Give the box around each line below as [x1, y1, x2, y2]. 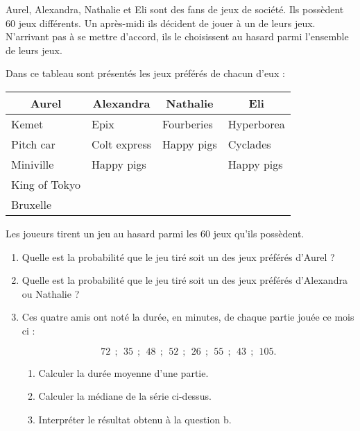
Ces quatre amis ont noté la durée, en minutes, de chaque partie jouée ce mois [22, 310, 354, 324]
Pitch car [11, 135, 55, 152]
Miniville [11, 155, 54, 172]
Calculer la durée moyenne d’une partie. [38, 365, 209, 380]
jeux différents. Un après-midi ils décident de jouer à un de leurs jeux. [18, 15, 316, 30]
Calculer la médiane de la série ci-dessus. [38, 389, 212, 403]
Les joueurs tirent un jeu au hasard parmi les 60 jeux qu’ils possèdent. [6, 226, 305, 240]
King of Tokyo [11, 176, 81, 192]
